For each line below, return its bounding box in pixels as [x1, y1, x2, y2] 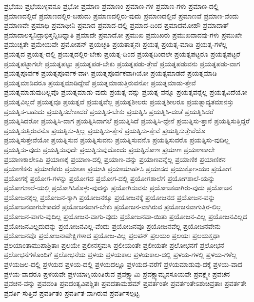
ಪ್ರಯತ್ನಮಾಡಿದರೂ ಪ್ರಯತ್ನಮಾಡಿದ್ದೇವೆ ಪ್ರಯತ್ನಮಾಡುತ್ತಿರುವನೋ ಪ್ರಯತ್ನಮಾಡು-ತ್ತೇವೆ [4, 77, 196, 87]
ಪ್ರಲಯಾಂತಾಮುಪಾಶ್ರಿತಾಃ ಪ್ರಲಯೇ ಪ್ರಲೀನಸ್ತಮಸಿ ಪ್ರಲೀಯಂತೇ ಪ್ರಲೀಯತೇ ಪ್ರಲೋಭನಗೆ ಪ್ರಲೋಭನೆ [4, 240, 224, 250]
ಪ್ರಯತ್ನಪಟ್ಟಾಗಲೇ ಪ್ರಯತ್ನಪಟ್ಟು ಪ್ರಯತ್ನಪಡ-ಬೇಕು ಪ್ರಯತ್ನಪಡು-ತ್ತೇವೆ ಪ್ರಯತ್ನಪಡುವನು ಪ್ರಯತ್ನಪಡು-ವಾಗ [4, 58, 240, 68]
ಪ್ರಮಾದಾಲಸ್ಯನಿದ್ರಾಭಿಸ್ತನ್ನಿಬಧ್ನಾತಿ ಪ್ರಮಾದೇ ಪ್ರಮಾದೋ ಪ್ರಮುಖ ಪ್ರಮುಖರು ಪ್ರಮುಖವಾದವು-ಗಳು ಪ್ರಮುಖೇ [4, 29, 242, 40]
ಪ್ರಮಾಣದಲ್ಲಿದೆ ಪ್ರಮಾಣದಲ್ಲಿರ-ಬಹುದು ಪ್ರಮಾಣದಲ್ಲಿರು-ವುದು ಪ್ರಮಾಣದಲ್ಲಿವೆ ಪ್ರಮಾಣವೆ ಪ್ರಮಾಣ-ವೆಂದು [4, 10, 239, 20]
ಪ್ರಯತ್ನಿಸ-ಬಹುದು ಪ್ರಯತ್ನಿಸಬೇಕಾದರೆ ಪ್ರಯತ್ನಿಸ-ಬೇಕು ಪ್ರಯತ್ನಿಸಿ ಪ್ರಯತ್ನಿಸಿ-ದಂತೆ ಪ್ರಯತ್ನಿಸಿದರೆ [4, 106, 214, 116]
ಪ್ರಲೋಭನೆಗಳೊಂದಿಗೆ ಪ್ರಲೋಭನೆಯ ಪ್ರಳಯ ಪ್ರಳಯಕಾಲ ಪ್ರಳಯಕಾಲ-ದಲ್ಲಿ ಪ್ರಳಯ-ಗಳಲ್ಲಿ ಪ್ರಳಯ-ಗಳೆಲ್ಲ [4, 249, 237, 260]
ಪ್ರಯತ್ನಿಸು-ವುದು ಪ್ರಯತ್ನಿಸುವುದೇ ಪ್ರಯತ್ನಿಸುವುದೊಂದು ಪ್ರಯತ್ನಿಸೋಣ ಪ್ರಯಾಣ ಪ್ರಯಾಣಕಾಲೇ [4, 144, 215, 154]
